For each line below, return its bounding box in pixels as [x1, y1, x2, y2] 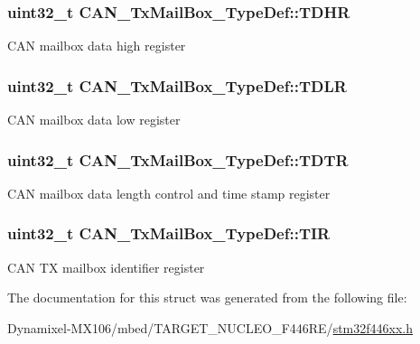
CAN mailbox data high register [7, 36, 186, 55]
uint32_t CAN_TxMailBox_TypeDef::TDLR [7, 74, 347, 97]
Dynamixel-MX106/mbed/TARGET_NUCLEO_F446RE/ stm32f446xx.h [7, 318, 413, 337]
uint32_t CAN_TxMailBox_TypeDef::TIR [7, 222, 331, 245]
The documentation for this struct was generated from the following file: [7, 288, 407, 307]
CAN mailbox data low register [7, 110, 181, 129]
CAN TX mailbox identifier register [7, 257, 205, 276]
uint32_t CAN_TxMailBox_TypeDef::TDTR [7, 148, 349, 171]
